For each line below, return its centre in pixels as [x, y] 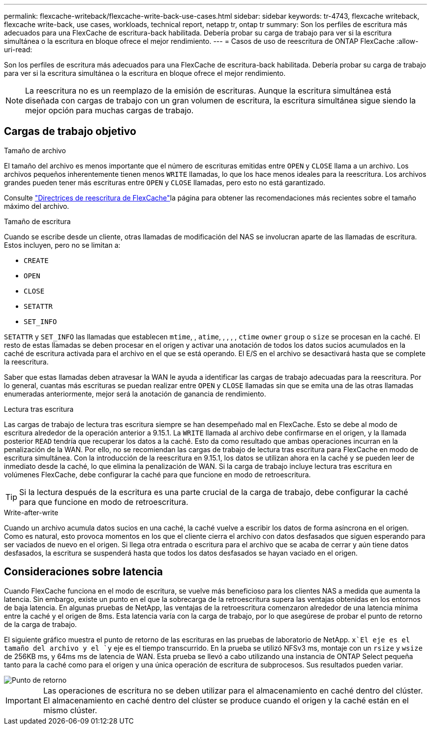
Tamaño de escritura [37, 221]
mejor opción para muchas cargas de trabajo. [109, 110]
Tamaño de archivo [35, 150]
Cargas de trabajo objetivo [70, 132]
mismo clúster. [70, 710]
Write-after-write [31, 512]
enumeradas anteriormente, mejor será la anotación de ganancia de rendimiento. [135, 394]
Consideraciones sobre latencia [83, 572]
